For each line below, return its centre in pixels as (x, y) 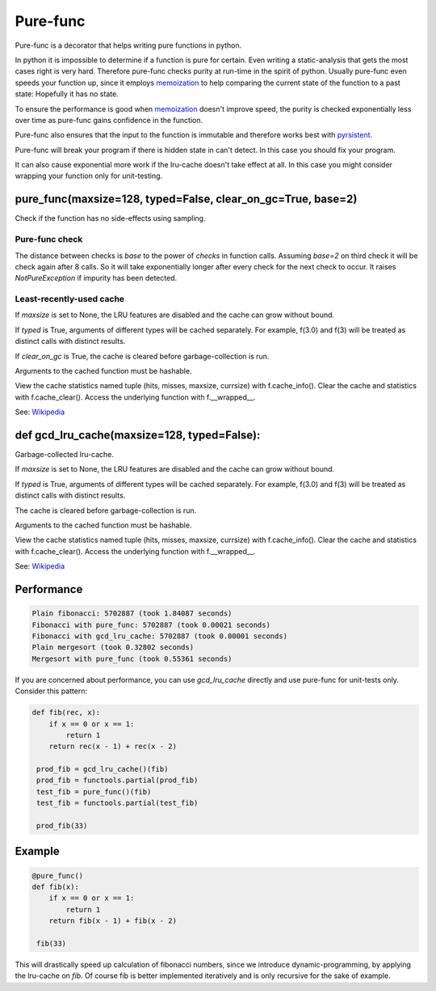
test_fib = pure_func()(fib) (94, 792)
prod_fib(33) (62, 826)
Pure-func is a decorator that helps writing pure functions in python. (128, 45)
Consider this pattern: (51, 691)
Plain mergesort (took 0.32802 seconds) (113, 648)
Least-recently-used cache (70, 299)
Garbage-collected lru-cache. (65, 455)
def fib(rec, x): (66, 713)
